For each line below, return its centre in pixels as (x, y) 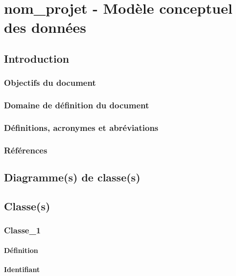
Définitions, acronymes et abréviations (81, 127)
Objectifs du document (50, 83)
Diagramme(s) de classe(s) (72, 177)
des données (45, 27)
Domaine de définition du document (77, 105)
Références (26, 150)
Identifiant (22, 269)
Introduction (37, 58)
